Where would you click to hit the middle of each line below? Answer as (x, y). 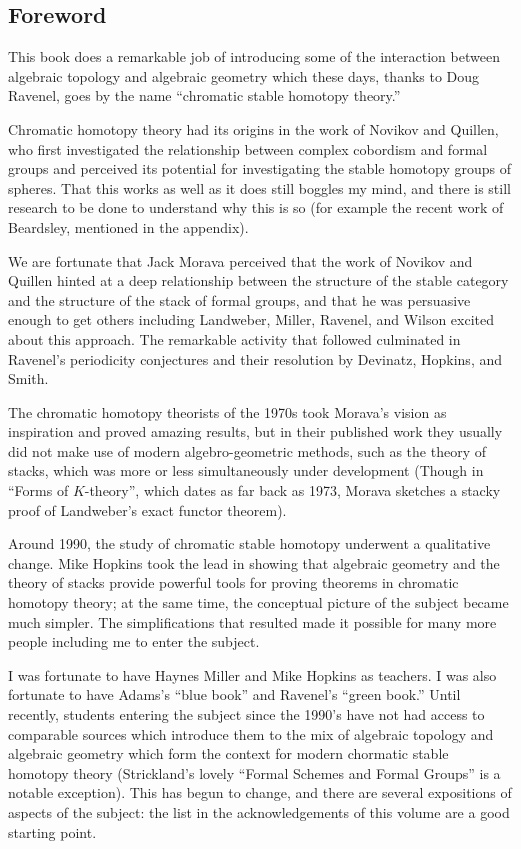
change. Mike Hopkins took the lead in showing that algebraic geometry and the (254, 562)
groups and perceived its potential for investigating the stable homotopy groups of (260, 168)
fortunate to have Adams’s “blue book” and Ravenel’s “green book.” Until (234, 694)
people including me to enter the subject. (134, 641)
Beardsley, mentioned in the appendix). (128, 226)
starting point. (52, 831)
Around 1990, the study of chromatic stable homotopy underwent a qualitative (249, 543)
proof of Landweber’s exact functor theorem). (147, 509)
